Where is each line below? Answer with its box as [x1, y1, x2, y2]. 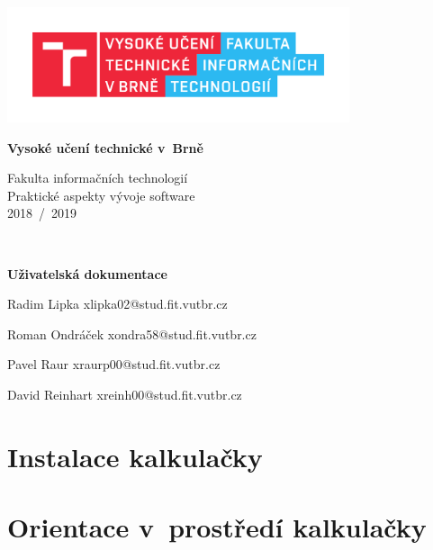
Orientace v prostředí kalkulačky [7, 509, 427, 545]
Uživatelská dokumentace [7, 264, 167, 283]
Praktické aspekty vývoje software [7, 185, 195, 204]
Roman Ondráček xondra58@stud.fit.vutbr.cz [7, 324, 257, 343]
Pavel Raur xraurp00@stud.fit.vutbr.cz [7, 355, 221, 374]
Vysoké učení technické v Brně [7, 138, 203, 157]
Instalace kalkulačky [7, 437, 263, 474]
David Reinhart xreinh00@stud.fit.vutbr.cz [7, 384, 242, 403]
